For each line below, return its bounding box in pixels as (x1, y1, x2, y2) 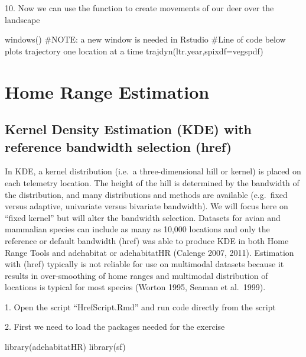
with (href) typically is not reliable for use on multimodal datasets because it (5, 258, 284, 270)
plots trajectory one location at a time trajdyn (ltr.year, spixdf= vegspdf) (5, 44, 263, 57)
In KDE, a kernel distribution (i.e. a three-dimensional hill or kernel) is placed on (5, 165, 301, 177)
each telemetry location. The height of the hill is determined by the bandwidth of (5, 176, 300, 189)
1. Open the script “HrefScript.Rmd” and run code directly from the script (5, 300, 276, 313)
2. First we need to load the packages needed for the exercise (5, 320, 225, 333)
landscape (5, 13, 40, 25)
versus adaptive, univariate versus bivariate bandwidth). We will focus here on (5, 200, 288, 212)
